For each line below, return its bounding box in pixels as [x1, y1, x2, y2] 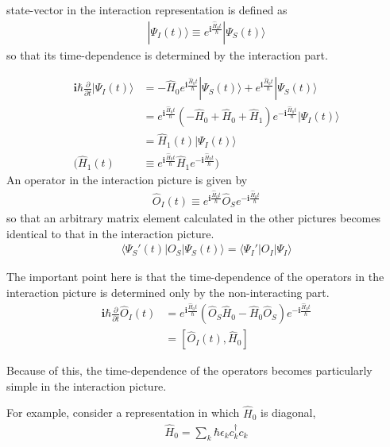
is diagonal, [261, 404, 316, 421]
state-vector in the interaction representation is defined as [6, 2, 288, 17]
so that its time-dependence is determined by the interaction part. [6, 46, 328, 63]
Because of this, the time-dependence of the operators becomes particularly [6, 362, 373, 379]
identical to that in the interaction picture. [6, 225, 214, 241]
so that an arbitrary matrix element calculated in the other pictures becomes [6, 209, 381, 225]
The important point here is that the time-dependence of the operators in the [6, 268, 384, 285]
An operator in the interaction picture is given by [6, 171, 248, 188]
